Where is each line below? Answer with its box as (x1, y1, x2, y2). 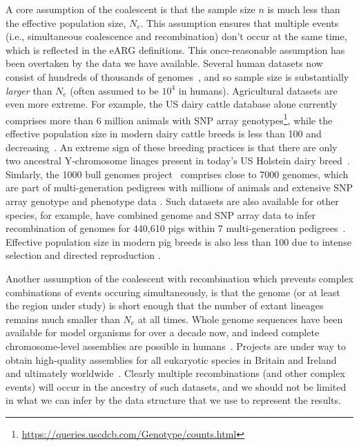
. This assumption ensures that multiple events (140, 15, 339, 30)
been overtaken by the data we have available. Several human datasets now (6, 56, 323, 70)
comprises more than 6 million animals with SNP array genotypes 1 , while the (6, 110, 333, 127)
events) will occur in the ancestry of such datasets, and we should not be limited (6, 379, 347, 394)
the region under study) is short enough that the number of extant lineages (6, 298, 324, 313)
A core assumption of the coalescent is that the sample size (6, 2, 255, 16)
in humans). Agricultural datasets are (178, 83, 338, 97)
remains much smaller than (6, 311, 120, 326)
